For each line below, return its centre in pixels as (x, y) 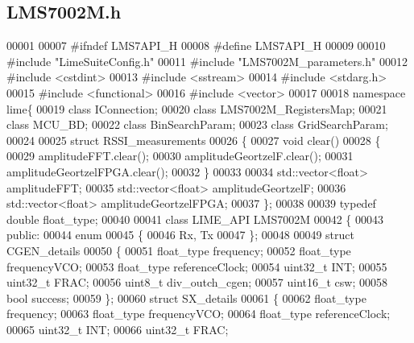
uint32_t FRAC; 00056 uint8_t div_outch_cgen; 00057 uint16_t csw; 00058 (197, 282)
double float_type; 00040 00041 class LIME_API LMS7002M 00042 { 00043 (195, 219)
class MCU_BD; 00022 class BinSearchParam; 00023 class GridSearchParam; (197, 124)
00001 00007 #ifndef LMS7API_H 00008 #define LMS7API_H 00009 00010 (196, 45)
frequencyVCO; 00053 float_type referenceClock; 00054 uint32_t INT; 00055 (197, 266)
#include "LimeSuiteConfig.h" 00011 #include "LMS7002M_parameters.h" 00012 (207, 61)
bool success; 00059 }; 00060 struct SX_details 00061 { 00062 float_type (186, 298)
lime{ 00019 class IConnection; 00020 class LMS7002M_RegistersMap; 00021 (197, 108)
